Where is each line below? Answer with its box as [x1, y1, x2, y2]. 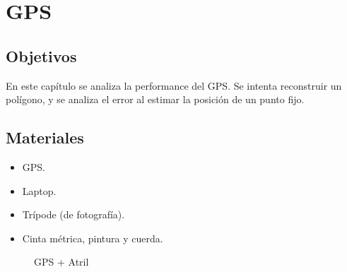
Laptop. [22, 183, 57, 198]
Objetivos [6, 45, 77, 66]
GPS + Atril [34, 254, 89, 269]
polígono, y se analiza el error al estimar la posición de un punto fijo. [6, 92, 305, 107]
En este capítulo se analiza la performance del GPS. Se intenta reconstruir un [6, 78, 342, 93]
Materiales [6, 126, 84, 148]
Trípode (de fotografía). [22, 207, 125, 222]
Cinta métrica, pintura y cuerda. [22, 230, 163, 245]
